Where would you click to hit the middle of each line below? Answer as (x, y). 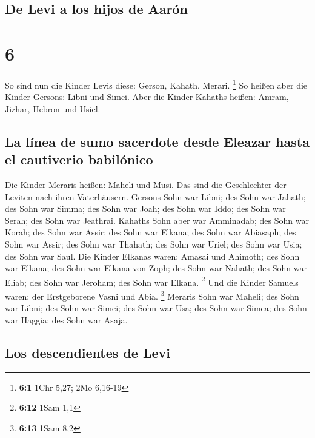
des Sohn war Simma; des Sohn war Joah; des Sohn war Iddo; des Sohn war (145, 208)
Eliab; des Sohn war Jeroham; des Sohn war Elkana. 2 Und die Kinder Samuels (152, 281)
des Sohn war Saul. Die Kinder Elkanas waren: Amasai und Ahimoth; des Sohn (152, 256)
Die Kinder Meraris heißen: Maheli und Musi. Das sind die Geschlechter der (146, 184)
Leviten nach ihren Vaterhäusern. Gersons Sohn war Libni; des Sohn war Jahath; (155, 196)
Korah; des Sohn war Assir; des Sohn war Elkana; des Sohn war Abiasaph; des (151, 232)
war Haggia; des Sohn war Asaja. (66, 319)
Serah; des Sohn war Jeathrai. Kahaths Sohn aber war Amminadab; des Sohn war (157, 220)
